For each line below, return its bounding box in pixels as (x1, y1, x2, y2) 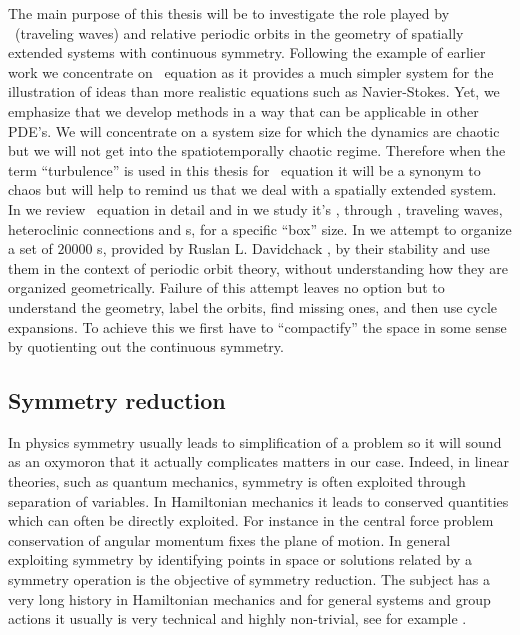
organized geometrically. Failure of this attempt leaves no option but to (8, 277, 445, 298)
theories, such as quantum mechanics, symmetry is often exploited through (8, 471, 466, 492)
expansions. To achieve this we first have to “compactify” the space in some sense (8, 316, 507, 337)
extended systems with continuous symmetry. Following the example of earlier (8, 42, 486, 63)
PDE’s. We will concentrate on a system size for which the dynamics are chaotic (8, 120, 500, 141)
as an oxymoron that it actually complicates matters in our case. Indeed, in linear (8, 451, 509, 472)
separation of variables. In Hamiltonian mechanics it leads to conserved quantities (8, 490, 509, 511)
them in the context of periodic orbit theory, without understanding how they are (8, 257, 509, 278)
